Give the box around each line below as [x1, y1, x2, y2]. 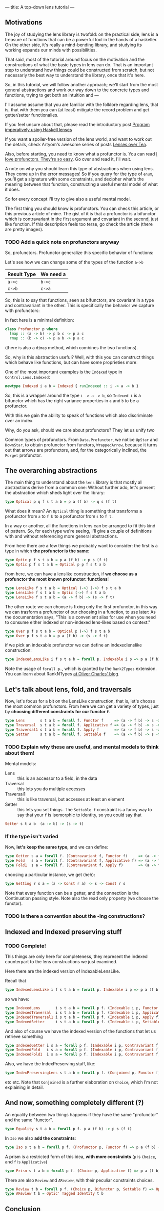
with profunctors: [5, 308, 40, 313]
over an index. [5, 417, 34, 423]
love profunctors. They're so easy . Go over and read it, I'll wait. [5, 156, 132, 162]
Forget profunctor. [5, 452, 42, 458]
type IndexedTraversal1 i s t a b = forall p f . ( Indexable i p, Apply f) [5, 1015, 161, 1020]
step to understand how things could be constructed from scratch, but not [5, 67, 154, 73]
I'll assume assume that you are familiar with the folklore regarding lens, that [5, 102, 159, 107]
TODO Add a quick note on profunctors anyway [5, 238, 120, 245]
